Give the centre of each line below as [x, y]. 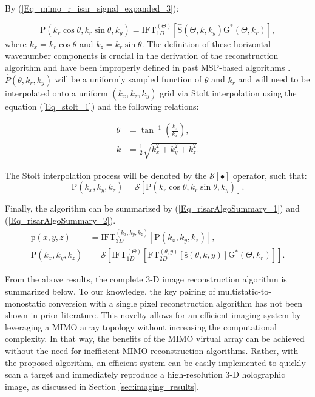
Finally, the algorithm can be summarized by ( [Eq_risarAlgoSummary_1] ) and [152, 208]
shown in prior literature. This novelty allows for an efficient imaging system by [153, 315]
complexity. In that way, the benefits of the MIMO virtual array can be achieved [155, 339]
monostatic [25, 303]
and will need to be [274, 79]
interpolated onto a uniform [56, 92]
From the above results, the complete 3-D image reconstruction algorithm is [146, 279]
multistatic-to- [245, 291]
